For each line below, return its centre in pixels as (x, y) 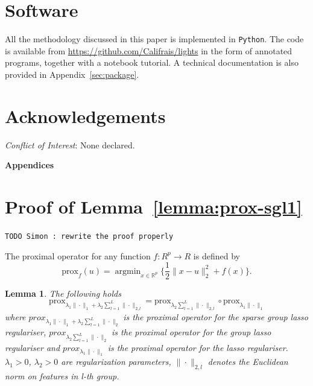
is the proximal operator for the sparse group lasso (216, 316)
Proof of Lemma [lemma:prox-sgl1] (153, 207)
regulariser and (33, 348)
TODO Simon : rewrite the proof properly (89, 236)
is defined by (217, 255)
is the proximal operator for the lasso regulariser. (198, 348)
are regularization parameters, (116, 362)
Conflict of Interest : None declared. (70, 144)
